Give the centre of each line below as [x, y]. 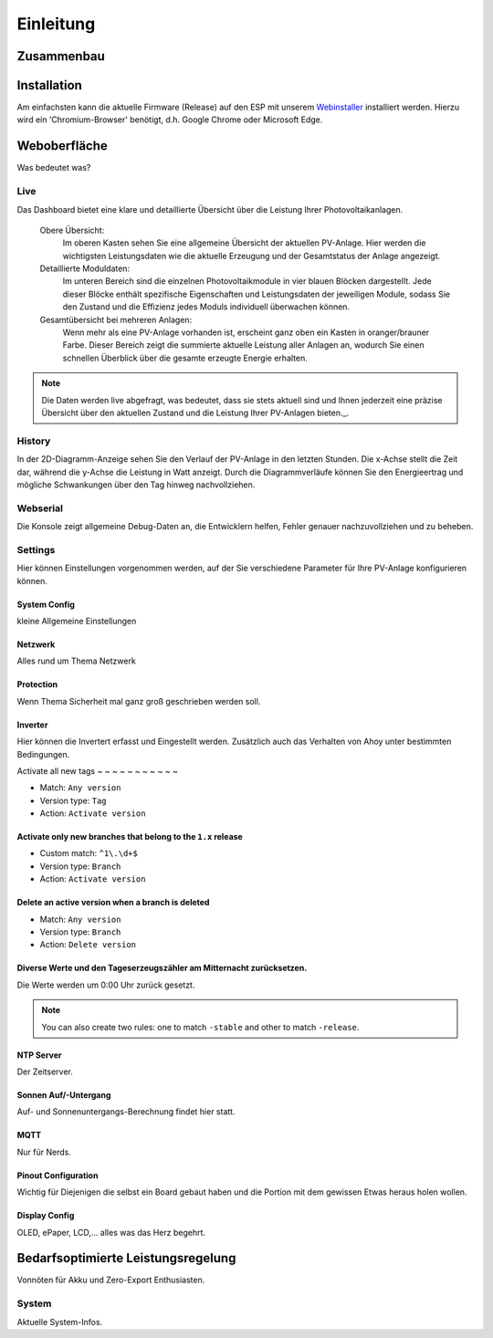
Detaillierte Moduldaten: [85, 268]
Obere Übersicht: [72, 230]
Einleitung [56, 24]
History [34, 441]
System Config [46, 604]
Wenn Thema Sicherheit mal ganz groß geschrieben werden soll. [139, 701]
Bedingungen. [43, 754]
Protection [37, 685]
